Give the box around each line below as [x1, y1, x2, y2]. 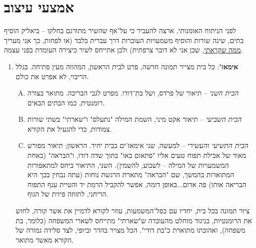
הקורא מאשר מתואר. [15, 234, 74, 245]
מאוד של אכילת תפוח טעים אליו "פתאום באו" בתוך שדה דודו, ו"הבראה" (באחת [27, 150, 247, 160]
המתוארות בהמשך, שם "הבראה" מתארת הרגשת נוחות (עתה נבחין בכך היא [27, 169, 234, 180]
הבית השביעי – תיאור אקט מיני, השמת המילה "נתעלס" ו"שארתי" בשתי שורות [27, 114, 242, 124]
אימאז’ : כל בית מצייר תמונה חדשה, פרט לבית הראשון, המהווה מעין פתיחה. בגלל [15, 61, 238, 71]
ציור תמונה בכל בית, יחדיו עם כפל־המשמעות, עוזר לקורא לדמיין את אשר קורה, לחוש [15, 205, 250, 216]
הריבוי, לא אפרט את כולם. [15, 71, 89, 81]
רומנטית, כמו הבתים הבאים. [27, 97, 105, 107]
